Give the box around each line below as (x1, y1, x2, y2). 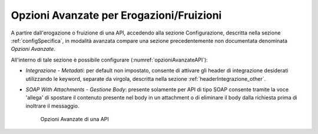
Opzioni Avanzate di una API (40, 116, 109, 123)
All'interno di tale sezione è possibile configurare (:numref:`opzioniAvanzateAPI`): (11, 56, 208, 63)
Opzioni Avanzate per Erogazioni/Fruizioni (11, 9, 222, 22)
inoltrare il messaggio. (25, 102, 79, 109)
